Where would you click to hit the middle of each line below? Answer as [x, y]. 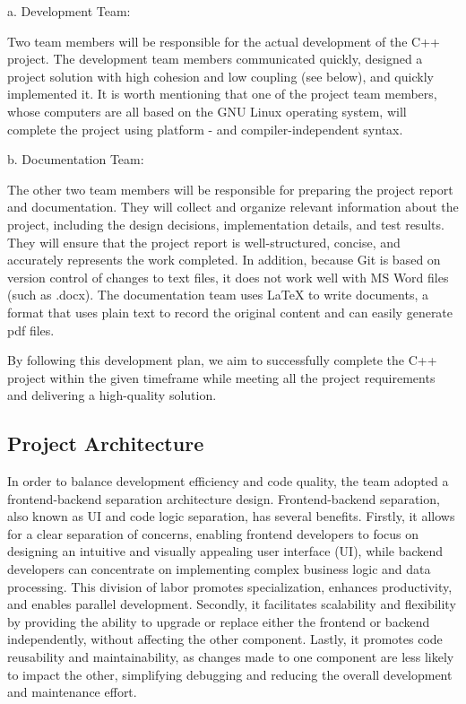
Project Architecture [106, 443]
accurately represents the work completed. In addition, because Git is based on [224, 260]
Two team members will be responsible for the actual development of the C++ [224, 41]
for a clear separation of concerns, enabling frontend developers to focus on [213, 533]
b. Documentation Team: [76, 159]
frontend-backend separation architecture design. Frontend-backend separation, [224, 498]
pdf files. [31, 330]
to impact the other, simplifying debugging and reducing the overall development [230, 674]
